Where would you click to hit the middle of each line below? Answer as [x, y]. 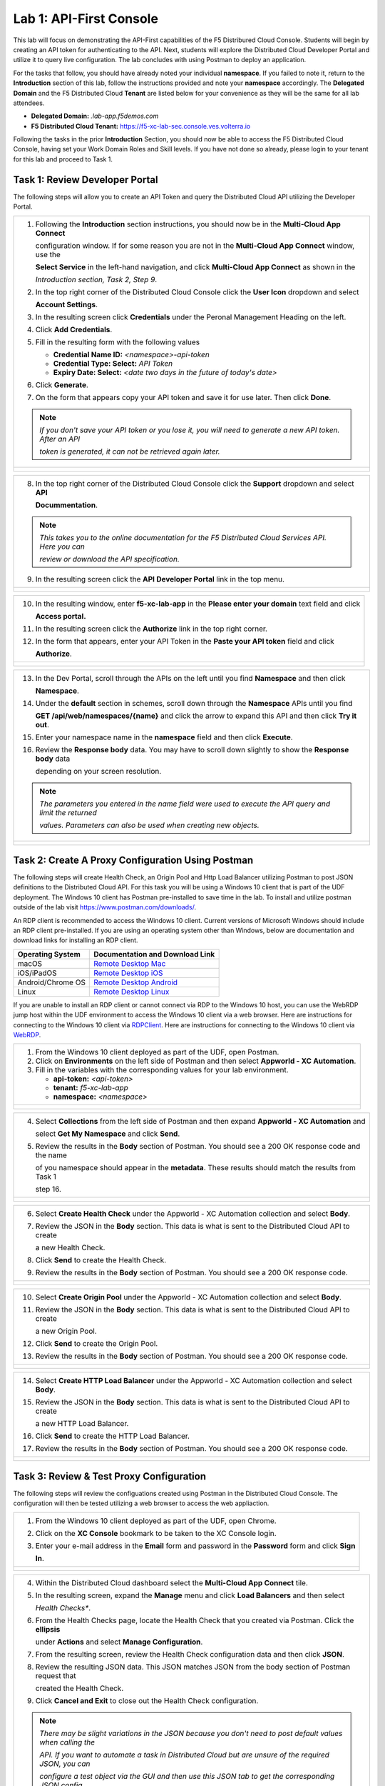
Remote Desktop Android [136, 982]
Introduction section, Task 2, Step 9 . [96, 279]
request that [56, 1675]
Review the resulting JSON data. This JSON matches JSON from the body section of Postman [193, 1667]
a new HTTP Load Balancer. [82, 1424]
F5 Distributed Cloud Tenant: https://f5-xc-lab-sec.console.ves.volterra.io [141, 126]
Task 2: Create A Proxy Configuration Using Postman [133, 860]
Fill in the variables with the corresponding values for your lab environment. [162, 1070]
